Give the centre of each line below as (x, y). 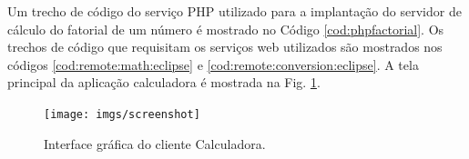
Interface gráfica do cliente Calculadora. (155, 143)
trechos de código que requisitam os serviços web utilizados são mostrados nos (225, 47)
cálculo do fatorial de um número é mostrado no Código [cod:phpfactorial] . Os (226, 29)
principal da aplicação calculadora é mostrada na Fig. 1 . (164, 82)
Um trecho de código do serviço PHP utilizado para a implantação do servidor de (234, 11)
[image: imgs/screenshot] (122, 114)
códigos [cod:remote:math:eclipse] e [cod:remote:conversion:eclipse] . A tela (213, 64)
